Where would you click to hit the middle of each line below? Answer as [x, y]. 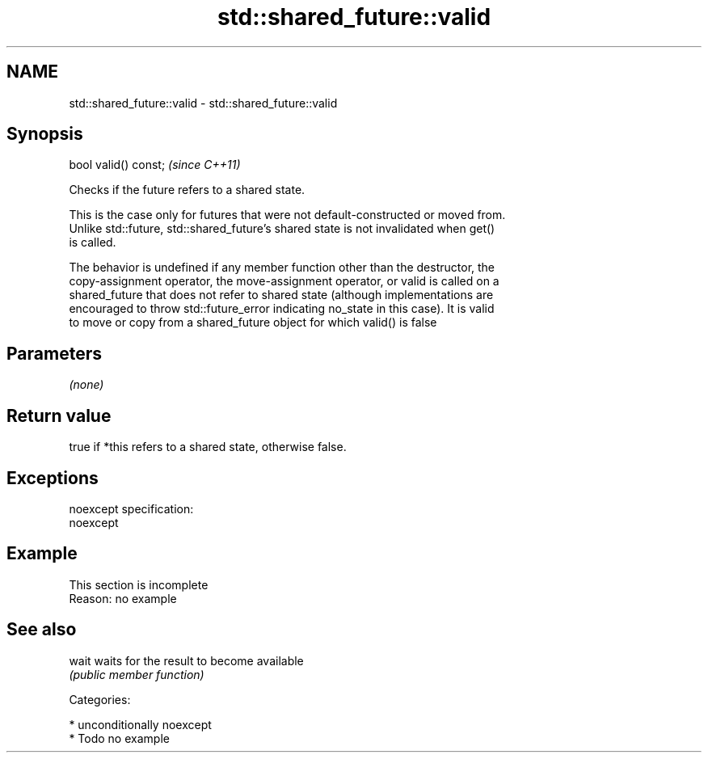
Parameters [54, 353]
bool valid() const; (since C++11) [155, 165]
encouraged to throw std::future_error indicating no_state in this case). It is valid [282, 309]
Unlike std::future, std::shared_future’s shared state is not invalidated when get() [282, 229]
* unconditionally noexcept [140, 724]
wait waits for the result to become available [186, 660]
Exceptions [53, 478]
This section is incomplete [139, 584]
